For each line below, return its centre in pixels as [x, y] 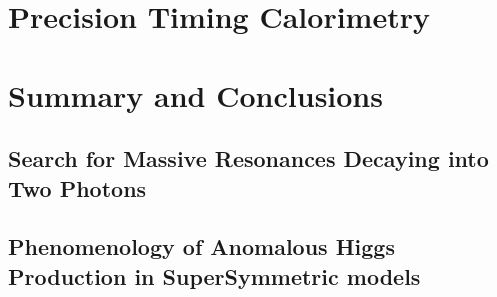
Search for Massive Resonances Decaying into [248, 158]
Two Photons [77, 187]
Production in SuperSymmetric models [214, 275]
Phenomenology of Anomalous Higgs [201, 246]
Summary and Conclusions [195, 94]
